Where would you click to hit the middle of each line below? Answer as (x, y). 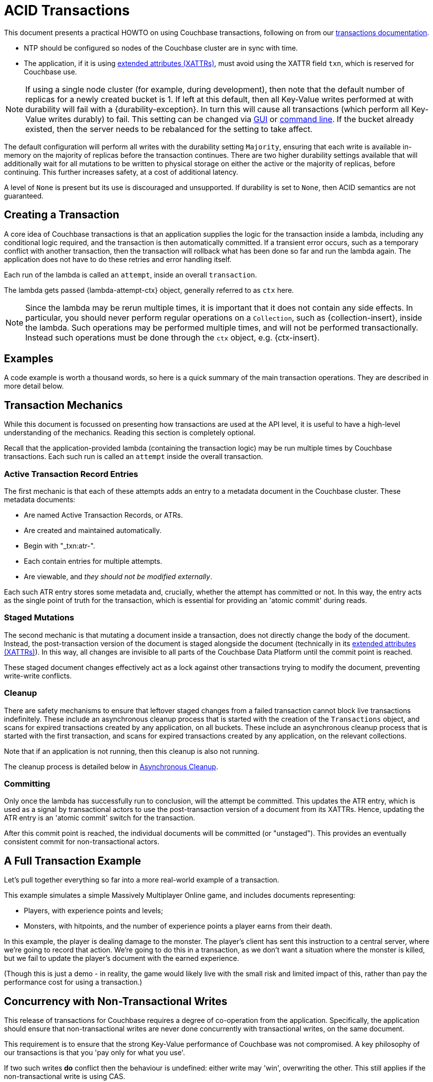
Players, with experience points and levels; (93, 911)
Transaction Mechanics (63, 405)
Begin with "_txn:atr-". (60, 546)
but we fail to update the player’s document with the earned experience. (122, 958)
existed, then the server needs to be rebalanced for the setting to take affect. (169, 129)
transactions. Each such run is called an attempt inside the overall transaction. (134, 457)
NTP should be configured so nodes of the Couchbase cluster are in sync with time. (161, 48)
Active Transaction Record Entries (71, 474)
